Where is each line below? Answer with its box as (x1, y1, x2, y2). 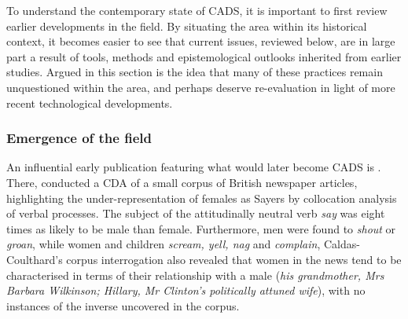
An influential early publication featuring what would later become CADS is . (6, 159, 381, 175)
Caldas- (323, 236, 360, 252)
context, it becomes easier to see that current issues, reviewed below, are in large (6, 33, 395, 49)
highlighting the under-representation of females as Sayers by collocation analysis (6, 189, 397, 206)
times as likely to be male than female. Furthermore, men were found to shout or (6, 220, 396, 236)
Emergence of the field (6, 128, 152, 148)
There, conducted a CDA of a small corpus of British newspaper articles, (6, 174, 358, 190)
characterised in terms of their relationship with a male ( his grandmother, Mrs (6, 266, 384, 283)
